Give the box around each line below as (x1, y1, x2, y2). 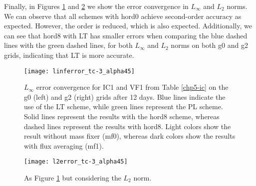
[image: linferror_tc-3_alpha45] (24, 67, 135, 75)
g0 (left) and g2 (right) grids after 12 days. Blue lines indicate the (24, 91, 226, 102)
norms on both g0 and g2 (171, 40, 248, 50)
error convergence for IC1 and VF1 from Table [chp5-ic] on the (36, 82, 229, 92)
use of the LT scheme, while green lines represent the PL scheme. (24, 101, 223, 112)
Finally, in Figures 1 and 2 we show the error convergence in (4, 1, 189, 11)
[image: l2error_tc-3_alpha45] (24, 158, 128, 166)
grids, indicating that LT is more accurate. (4, 49, 134, 60)
